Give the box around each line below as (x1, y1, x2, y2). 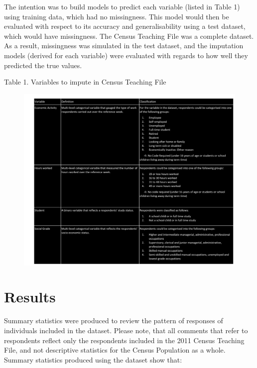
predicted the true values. (4, 60, 82, 70)
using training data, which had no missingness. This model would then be (4, 11, 229, 21)
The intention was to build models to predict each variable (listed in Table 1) (4, 1, 240, 11)
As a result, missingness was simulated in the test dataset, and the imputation (4, 40, 244, 51)
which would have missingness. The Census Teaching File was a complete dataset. (4, 30, 254, 41)
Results (4, 286, 56, 307)
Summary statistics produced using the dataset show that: (4, 354, 182, 365)
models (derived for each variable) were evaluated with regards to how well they (4, 50, 248, 60)
